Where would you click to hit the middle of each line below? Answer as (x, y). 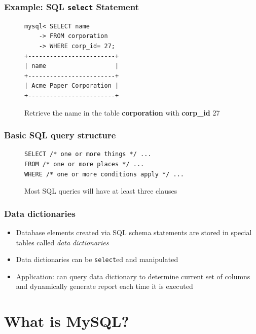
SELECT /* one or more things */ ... (88, 154)
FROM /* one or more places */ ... (84, 164)
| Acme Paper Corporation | (72, 86)
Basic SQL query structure (60, 135)
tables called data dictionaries (62, 242)
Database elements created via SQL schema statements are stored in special (134, 232)
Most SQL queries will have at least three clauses (101, 191)
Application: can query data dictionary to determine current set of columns (133, 276)
